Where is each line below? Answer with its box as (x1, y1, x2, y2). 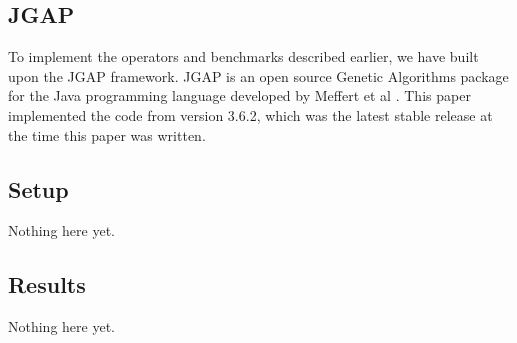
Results (8, 269, 86, 300)
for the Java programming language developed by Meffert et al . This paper (8, 85, 471, 106)
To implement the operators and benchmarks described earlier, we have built (8, 46, 479, 67)
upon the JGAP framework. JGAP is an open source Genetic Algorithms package (8, 65, 509, 86)
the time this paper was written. (8, 124, 206, 145)
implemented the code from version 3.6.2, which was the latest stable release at (8, 104, 493, 125)
